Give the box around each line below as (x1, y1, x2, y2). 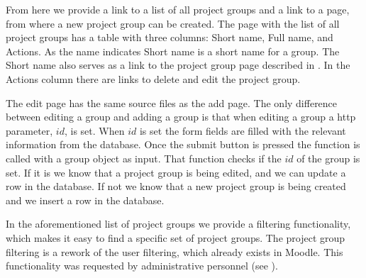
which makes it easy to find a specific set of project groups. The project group (6, 230, 345, 245)
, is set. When (64, 123, 125, 138)
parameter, (6, 123, 53, 138)
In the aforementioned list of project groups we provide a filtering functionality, (6, 216, 351, 231)
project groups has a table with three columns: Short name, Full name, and (6, 30, 333, 45)
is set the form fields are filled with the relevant (139, 123, 346, 138)
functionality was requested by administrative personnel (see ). (6, 258, 278, 273)
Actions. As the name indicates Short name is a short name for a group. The (6, 43, 340, 58)
